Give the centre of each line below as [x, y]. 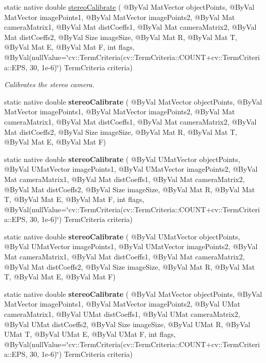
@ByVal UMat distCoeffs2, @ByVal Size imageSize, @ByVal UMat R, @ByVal [127, 324]
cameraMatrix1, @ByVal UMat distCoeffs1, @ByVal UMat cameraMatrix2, [122, 314]
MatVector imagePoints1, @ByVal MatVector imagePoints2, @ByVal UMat [122, 304]
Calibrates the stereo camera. [49, 84]
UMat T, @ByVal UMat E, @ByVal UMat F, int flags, [90, 334]
